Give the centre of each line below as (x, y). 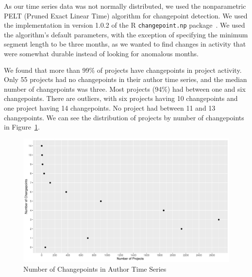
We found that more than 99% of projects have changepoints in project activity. (123, 70)
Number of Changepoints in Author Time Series (95, 269)
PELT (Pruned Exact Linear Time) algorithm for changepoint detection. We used (126, 15)
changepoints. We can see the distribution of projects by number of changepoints (124, 117)
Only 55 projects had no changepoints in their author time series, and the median (126, 79)
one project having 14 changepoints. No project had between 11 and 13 (110, 108)
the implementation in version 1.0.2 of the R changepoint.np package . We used (125, 25)
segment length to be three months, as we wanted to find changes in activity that (125, 44)
